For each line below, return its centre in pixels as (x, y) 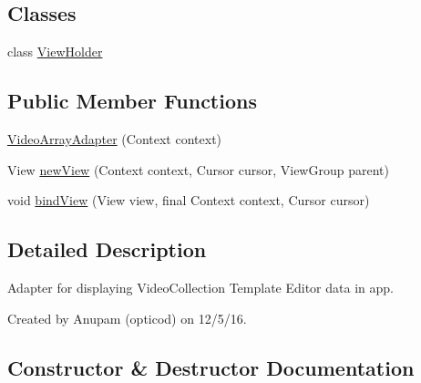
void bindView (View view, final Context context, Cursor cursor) (189, 200)
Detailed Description (107, 249)
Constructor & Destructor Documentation (211, 367)
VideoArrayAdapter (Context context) (115, 139)
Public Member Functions (132, 101)
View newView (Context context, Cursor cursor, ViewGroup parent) (198, 169)
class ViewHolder (55, 52)
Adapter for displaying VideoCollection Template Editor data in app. (200, 287)
